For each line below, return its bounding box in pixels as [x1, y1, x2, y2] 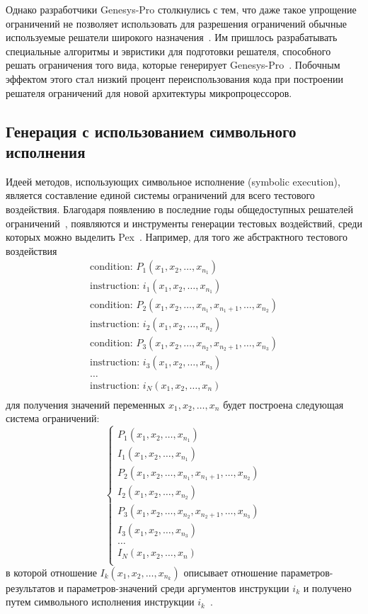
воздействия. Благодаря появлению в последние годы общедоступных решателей [6, 201, 353, 216]
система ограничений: [6, 411, 100, 426]
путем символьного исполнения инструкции [6, 594, 195, 609]
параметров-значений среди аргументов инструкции [67, 580, 289, 595]
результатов [6, 580, 55, 595]
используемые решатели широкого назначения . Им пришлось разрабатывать [6, 30, 338, 45]
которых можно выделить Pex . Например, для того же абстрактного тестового [6, 229, 347, 244]
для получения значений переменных [6, 397, 166, 411]
